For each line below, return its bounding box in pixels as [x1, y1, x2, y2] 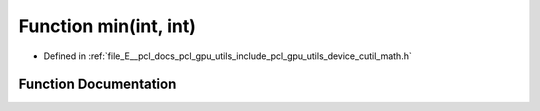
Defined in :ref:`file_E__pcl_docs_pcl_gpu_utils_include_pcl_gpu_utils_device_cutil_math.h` [43, 50, 412, 62]
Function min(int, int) [18, 15, 197, 37]
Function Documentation [18, 76, 177, 93]
